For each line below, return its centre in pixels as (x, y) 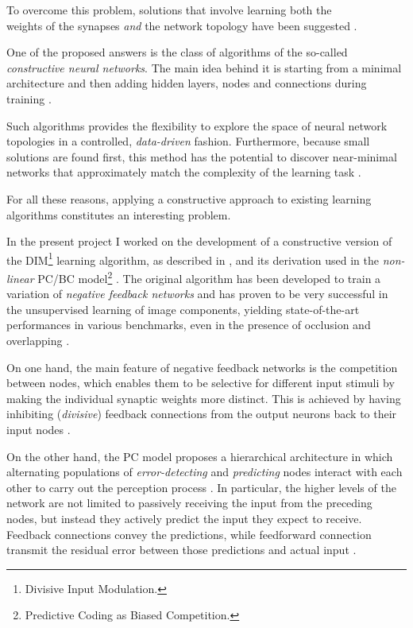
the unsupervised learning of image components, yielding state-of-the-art (183, 309)
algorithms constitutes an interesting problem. (119, 214)
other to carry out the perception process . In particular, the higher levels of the (201, 487)
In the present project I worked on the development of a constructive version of (199, 241)
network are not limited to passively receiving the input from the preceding (189, 503)
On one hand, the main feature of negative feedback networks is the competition (202, 367)
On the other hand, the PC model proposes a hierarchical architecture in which (200, 456)
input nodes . (39, 429)
